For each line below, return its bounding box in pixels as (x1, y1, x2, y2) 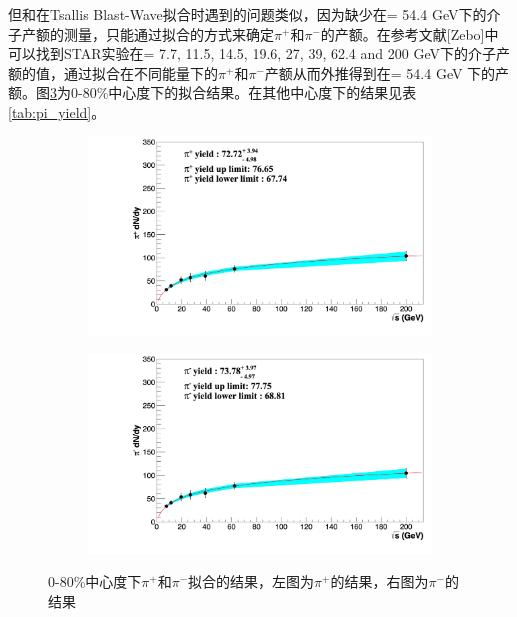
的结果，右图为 (330, 571, 429, 592)
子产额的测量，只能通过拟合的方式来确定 (8, 23, 274, 44)
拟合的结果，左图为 (188, 571, 315, 592)
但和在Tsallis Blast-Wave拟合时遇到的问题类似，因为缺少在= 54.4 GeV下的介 (8, 4, 501, 24)
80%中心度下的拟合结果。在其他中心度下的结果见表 (82, 82, 417, 103)
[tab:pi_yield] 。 (8, 101, 106, 122)
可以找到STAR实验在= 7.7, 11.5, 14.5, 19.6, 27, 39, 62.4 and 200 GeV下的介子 (8, 43, 496, 64)
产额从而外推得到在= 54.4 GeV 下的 (264, 62, 496, 83)
